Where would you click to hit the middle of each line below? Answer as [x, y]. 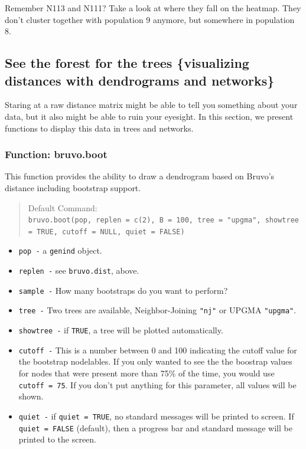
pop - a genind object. [60, 250]
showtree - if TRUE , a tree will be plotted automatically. [121, 330]
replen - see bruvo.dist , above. [79, 271]
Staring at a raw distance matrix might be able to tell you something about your [151, 105]
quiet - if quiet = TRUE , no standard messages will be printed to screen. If [156, 416]
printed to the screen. [58, 439]
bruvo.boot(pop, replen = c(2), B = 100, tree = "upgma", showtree [163, 220]
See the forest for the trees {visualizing [127, 63]
